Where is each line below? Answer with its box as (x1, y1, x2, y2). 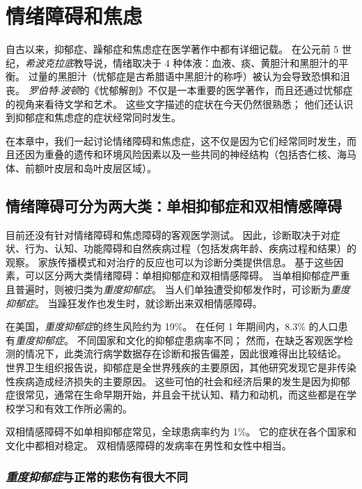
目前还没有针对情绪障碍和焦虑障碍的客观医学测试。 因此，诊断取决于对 (6, 227, 331, 242)
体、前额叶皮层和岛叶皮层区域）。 (6, 160, 157, 175)
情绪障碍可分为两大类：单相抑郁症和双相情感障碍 (6, 194, 342, 216)
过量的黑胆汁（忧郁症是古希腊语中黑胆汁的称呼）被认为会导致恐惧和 (28, 69, 340, 84)
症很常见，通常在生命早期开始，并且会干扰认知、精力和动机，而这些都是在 (6, 387, 347, 402)
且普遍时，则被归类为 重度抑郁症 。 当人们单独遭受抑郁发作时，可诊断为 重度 (6, 282, 350, 297)
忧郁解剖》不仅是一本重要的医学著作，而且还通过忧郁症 (99, 82, 353, 97)
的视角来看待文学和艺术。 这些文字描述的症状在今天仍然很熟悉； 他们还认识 (6, 96, 354, 111)
